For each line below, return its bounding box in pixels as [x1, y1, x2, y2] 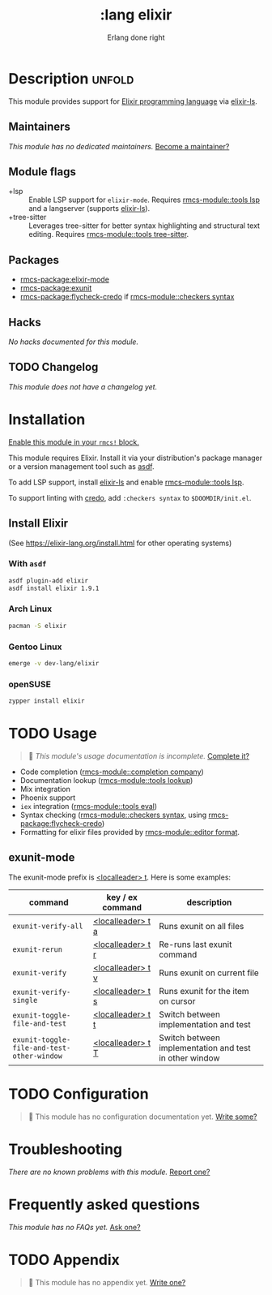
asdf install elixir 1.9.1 [8, 584, 100, 592]
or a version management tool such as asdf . [8, 461, 155, 471]
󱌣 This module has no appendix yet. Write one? [28, 1277, 186, 1287]
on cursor [159, 996, 196, 1007]
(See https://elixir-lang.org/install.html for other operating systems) [8, 538, 232, 548]
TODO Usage [8, 725, 97, 743]
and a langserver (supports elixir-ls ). [28, 204, 151, 213]
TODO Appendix [8, 1250, 120, 1269]
